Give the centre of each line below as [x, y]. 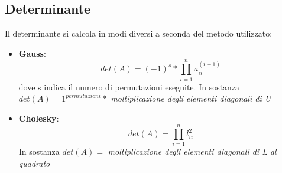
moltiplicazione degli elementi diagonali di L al [192, 151]
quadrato [34, 163]
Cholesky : [39, 118]
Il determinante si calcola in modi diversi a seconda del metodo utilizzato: [139, 33]
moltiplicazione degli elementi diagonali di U [191, 98]
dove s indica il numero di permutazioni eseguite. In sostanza [129, 86]
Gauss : [32, 53]
